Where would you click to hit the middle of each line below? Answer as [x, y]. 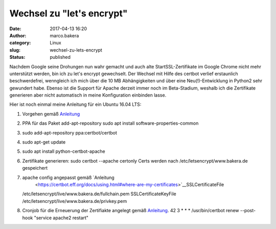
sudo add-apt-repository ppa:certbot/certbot [70, 132]
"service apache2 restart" [61, 218]
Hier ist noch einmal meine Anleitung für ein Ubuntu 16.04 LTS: [75, 104]
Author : [18, 35]
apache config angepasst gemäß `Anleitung [68, 177]
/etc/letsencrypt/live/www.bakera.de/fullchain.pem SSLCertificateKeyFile [99, 194]
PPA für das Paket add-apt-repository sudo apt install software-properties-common [110, 123]
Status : [17, 57]
